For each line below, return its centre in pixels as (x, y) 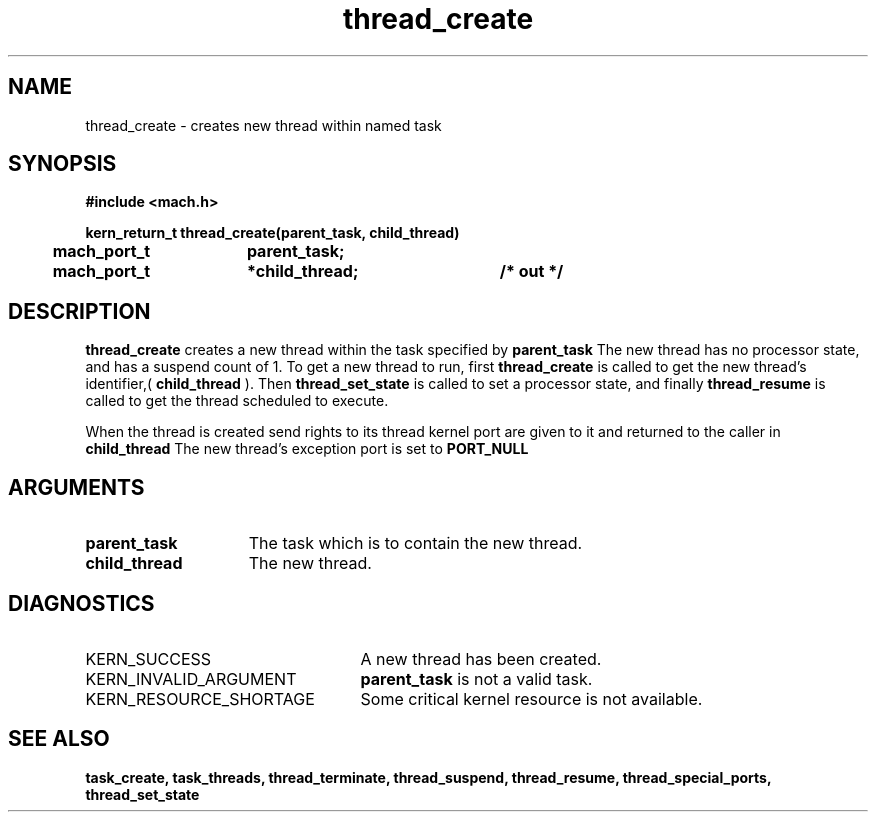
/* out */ (531, 271)
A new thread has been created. (481, 658)
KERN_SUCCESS (148, 658)
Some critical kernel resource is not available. (531, 698)
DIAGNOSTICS (81, 603)
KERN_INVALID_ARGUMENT (191, 678)
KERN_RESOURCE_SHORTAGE (200, 698)
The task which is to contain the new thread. (415, 543)
